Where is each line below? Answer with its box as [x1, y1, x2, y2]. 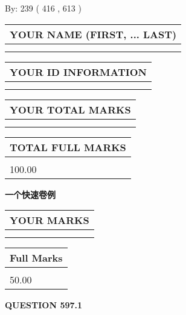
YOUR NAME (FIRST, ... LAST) [10, 27, 177, 41]
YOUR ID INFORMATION [10, 64, 147, 79]
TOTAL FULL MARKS [10, 140, 126, 154]
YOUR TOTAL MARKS [10, 102, 131, 117]
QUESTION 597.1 [5, 299, 83, 311]
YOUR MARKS [10, 213, 89, 228]
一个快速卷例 [5, 188, 56, 200]
